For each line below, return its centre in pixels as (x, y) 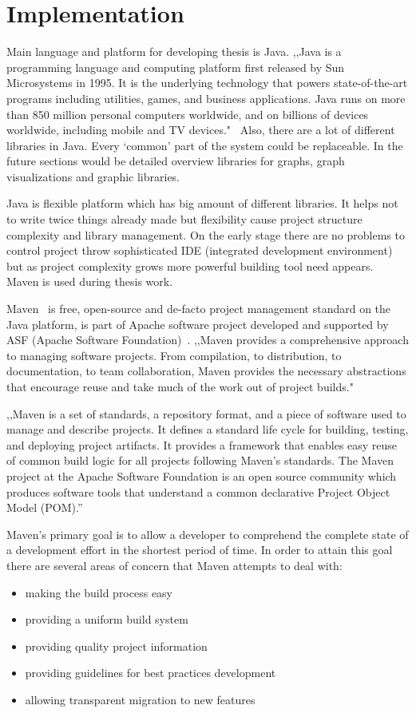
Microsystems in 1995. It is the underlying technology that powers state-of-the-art (207, 83)
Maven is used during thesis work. (90, 281)
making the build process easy (99, 592)
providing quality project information (116, 646)
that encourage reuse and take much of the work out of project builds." (180, 386)
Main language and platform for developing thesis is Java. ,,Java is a (174, 51)
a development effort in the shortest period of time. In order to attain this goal (200, 550)
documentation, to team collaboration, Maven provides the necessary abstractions (206, 371)
